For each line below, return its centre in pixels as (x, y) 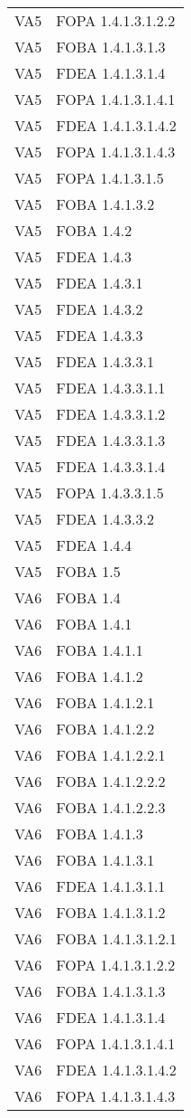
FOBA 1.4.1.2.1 (105, 702)
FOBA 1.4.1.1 (100, 650)
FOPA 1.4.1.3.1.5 (110, 178)
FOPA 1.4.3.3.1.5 (110, 493)
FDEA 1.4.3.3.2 (105, 519)
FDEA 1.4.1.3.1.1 (111, 886)
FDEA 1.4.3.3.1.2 (111, 414)
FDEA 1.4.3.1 (100, 283)
